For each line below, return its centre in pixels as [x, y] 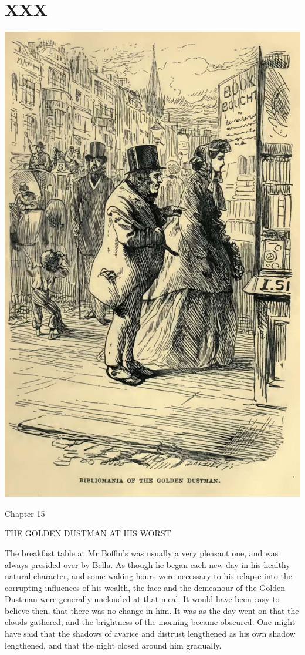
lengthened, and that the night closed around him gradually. [113, 645]
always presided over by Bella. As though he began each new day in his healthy [148, 564]
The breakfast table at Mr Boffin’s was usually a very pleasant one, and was [142, 552]
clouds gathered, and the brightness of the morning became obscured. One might [150, 622]
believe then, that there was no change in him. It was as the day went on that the [152, 610]
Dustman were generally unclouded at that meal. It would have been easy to [142, 599]
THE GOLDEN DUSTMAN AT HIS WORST [88, 533]
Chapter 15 [25, 513]
